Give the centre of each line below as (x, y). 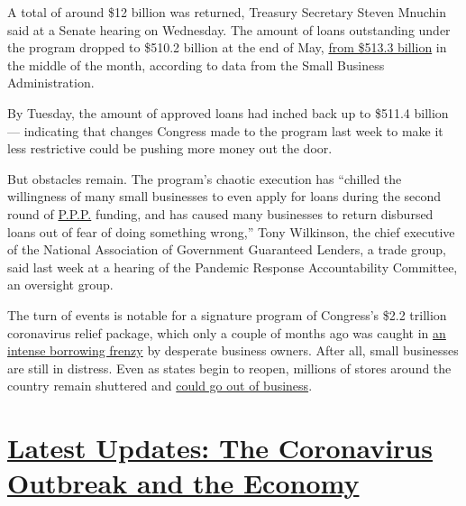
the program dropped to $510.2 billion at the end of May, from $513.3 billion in (227, 47)
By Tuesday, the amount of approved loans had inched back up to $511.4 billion (228, 112)
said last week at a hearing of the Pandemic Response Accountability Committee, (233, 267)
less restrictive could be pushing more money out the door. (170, 148)
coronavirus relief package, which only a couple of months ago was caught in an (227, 332)
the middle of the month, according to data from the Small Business (196, 64)
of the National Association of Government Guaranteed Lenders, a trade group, (227, 249)
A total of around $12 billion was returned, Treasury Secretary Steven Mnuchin (227, 12)
